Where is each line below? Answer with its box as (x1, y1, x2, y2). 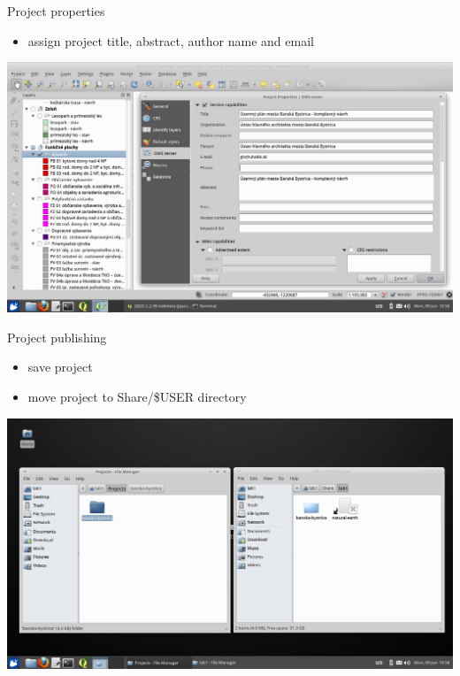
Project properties (7, 2, 105, 19)
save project (27, 357, 93, 376)
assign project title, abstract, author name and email (27, 31, 314, 50)
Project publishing (7, 327, 107, 346)
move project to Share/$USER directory (27, 387, 247, 405)
